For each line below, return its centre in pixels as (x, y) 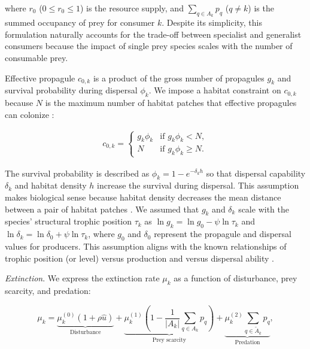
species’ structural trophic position (69, 221)
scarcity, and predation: (48, 290)
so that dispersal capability (256, 173)
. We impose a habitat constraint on (215, 90)
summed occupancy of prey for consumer (80, 22)
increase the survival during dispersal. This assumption (198, 185)
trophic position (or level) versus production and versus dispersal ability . (140, 258)
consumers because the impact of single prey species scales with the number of (149, 46)
